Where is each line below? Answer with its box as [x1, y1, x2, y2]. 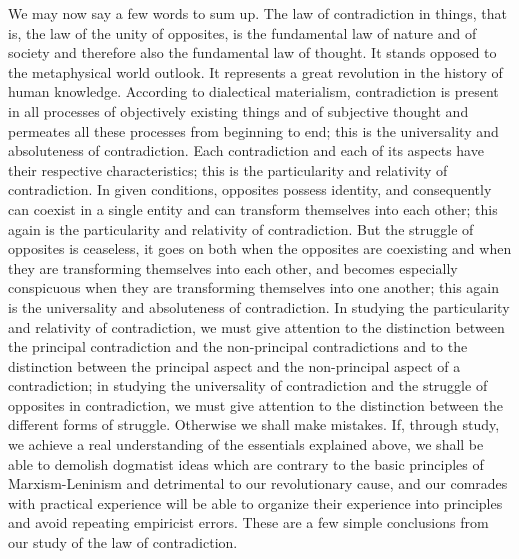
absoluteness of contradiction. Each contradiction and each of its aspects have [8, 140, 484, 161]
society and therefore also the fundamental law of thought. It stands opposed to [8, 42, 497, 63]
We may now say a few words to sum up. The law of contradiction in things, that [8, 3, 507, 23]
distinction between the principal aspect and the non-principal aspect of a [8, 355, 461, 376]
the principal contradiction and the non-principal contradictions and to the [8, 336, 468, 357]
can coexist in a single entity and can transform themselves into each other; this [8, 198, 498, 219]
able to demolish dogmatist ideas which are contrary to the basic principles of [8, 453, 484, 474]
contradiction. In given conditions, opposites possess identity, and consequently [8, 179, 492, 200]
